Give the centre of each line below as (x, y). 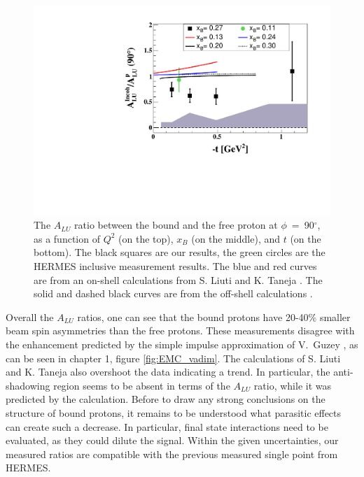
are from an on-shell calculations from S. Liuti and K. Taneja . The (178, 279)
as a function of (67, 238)
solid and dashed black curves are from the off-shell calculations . (173, 293)
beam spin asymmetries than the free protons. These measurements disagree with (180, 330)
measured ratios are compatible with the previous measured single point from (172, 454)
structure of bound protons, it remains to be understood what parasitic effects (174, 412)
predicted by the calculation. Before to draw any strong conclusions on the (166, 399)
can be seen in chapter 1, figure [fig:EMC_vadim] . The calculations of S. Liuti (173, 358)
